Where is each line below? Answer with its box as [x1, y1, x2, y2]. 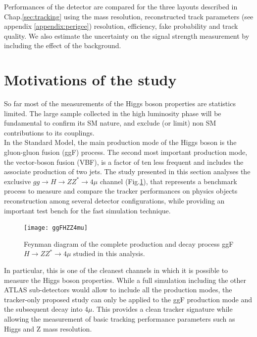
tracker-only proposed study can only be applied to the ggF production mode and [4, 294, 253, 304]
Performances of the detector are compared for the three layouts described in [4, 1, 238, 11]
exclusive [4, 176, 31, 186]
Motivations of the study [4, 69, 177, 90]
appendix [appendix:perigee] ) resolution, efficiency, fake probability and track [4, 21, 238, 31]
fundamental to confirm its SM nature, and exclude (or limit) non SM [4, 118, 216, 128]
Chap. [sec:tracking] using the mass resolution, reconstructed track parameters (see [4, 11, 254, 21]
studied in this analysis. [73, 248, 145, 259]
